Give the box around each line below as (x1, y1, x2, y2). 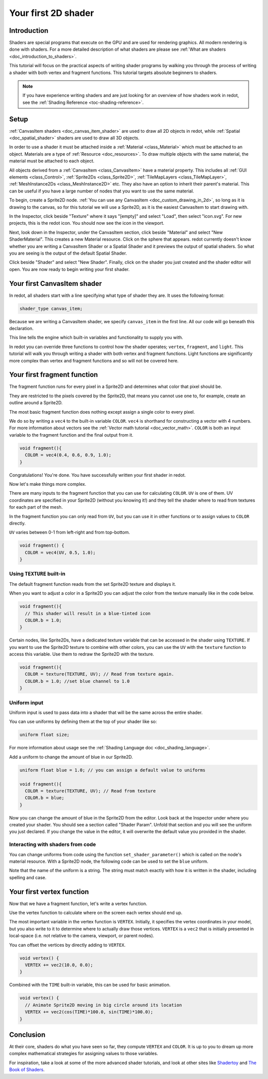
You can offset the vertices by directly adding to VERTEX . (9, 942, 126, 948)
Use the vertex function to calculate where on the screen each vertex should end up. (9, 910, 183, 916)
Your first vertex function (9, 888, 89, 896)
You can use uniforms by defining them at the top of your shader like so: (9, 719, 157, 724)
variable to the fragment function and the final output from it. (9, 432, 134, 438)
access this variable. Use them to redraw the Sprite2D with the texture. (9, 651, 154, 657)
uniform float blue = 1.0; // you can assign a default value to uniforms (19, 767, 206, 773)
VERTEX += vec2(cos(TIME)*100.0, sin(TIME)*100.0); (25, 1009, 153, 1015)
